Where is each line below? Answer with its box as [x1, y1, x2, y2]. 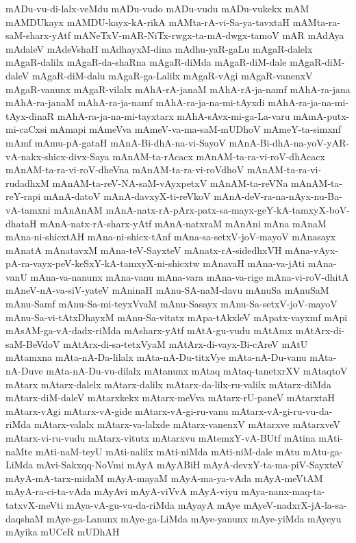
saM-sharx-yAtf [5, 28, 71, 42]
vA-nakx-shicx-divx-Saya [5, 149, 110, 163]
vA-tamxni [5, 202, 51, 216]
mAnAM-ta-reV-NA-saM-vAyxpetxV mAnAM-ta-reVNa [52, 175, 288, 190]
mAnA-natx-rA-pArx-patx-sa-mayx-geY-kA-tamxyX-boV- [105, 202, 350, 216]
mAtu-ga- [303, 444, 343, 458]
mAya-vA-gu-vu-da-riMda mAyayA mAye [66, 497, 241, 512]
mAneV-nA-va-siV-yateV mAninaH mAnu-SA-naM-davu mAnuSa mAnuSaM [5, 283, 329, 297]
